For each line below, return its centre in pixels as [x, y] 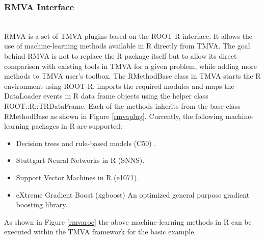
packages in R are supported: [77, 126]
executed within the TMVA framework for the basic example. [100, 232]
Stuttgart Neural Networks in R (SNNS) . [80, 160]
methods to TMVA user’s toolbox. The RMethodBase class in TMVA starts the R [132, 76]
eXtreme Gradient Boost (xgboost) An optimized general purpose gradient [133, 194]
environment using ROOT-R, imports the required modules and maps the [119, 86]
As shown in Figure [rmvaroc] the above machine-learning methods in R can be [128, 221]
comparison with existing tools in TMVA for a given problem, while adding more [130, 66]
